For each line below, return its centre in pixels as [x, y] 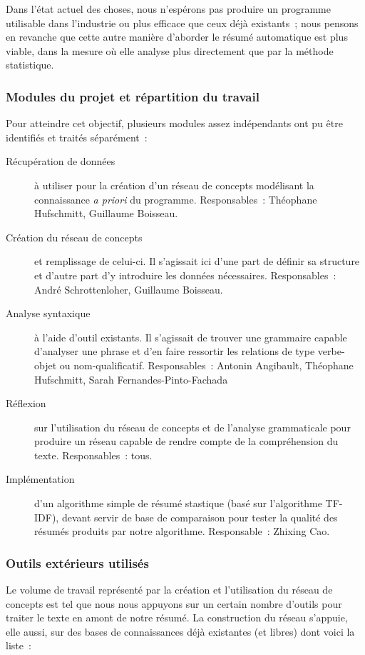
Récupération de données [61, 161]
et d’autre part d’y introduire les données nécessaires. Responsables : [185, 275]
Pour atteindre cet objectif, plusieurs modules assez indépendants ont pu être [174, 123]
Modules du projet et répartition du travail [133, 96]
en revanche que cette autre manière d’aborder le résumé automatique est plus [177, 37]
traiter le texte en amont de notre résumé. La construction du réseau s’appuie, [177, 617]
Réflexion [26, 403]
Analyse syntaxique [48, 313]
